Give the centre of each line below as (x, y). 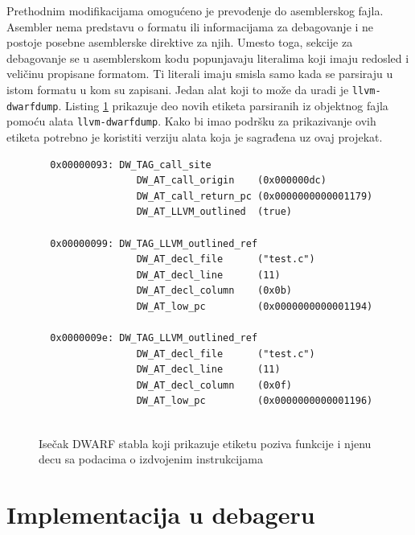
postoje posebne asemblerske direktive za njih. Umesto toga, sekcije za (180, 42)
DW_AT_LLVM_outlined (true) (214, 212)
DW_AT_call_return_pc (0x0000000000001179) (255, 196)
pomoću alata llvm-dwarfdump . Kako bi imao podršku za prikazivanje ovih (191, 121)
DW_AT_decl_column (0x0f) (214, 385)
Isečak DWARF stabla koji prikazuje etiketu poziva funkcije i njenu (205, 443)
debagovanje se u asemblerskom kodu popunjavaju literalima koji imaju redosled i (208, 58)
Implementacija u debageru (161, 514)
